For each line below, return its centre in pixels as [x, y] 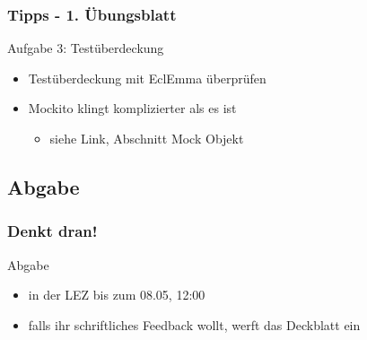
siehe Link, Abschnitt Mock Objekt [147, 138]
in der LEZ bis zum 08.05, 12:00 [117, 295]
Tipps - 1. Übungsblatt [92, 14]
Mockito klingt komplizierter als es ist [132, 108]
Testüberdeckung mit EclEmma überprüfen [147, 78]
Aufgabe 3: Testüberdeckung [86, 48]
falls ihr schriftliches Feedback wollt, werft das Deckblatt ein [194, 324]
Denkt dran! [52, 231]
